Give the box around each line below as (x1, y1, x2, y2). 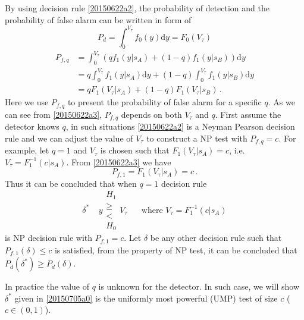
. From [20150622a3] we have (66, 155, 171, 168)
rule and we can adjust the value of (5, 131, 133, 144)
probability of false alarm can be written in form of (5, 13, 192, 26)
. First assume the (215, 108, 281, 120)
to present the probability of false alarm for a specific (67, 96, 262, 108)
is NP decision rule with (5, 231, 92, 244)
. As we (268, 96, 295, 108)
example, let (5, 144, 49, 156)
